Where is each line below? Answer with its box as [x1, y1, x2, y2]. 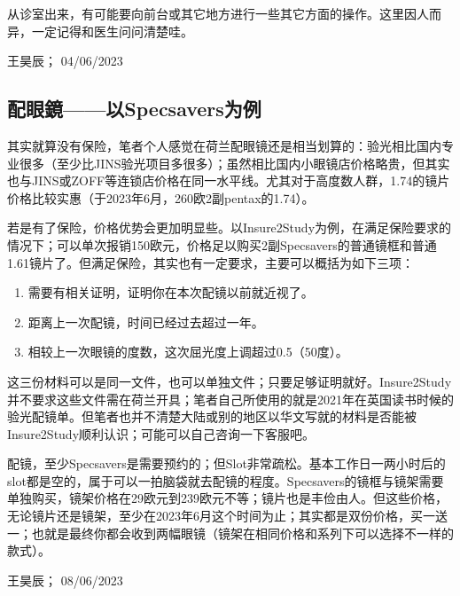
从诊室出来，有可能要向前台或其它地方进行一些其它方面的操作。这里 [7, 4, 404, 22]
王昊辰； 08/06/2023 [7, 570, 123, 589]
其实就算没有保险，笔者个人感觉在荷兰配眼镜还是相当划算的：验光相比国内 [7, 136, 441, 154]
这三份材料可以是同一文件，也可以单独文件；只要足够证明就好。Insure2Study [7, 372, 452, 390]
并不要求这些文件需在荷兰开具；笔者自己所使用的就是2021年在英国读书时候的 [7, 389, 454, 408]
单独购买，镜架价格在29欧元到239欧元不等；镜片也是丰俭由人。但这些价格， [7, 489, 448, 507]
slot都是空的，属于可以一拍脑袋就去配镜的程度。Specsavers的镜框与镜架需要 [7, 471, 444, 490]
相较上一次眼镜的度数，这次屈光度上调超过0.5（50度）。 [27, 342, 348, 361]
